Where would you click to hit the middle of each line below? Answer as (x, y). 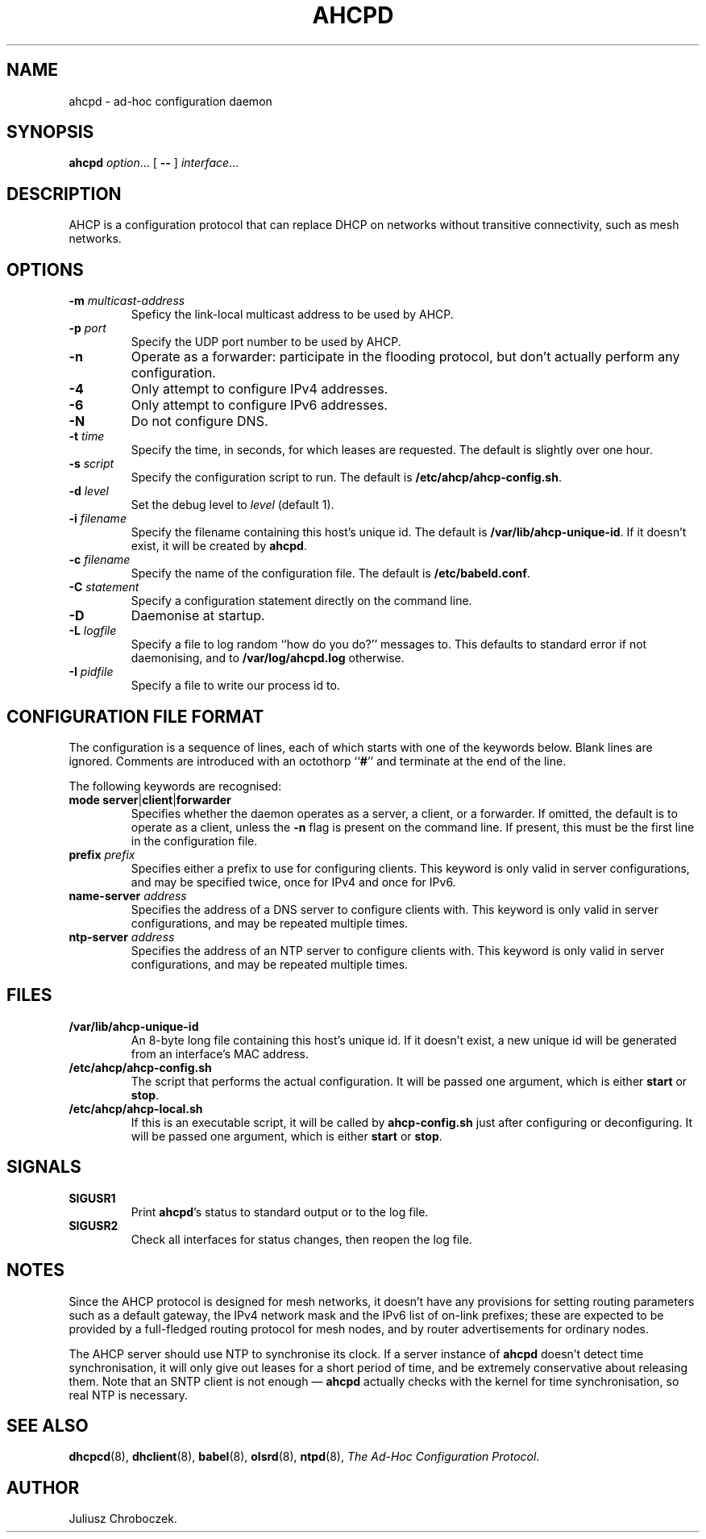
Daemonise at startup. (198, 616)
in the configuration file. (194, 840)
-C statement (104, 587)
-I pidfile (91, 672)
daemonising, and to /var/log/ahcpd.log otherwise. (268, 658)
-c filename (100, 560)
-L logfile (93, 631)
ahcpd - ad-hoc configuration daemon (170, 101)
